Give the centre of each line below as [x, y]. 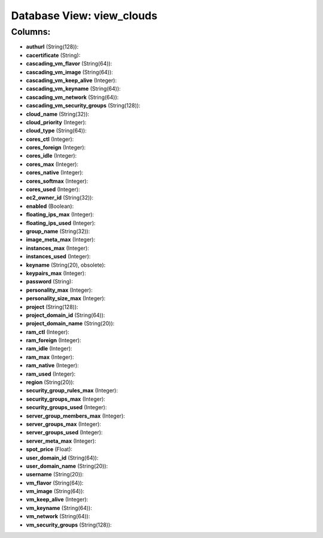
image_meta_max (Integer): [61, 240]
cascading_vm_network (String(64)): [72, 97]
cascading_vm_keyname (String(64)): [73, 89]
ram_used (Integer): [51, 374]
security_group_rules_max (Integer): [72, 391]
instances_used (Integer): [58, 256]
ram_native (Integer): [52, 365]
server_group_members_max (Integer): [76, 416]
